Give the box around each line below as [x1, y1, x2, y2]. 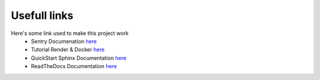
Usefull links [11, 9, 73, 22]
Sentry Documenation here [31, 37, 97, 44]
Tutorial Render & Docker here [31, 46, 105, 53]
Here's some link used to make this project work [11, 30, 129, 37]
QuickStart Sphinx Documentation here [31, 54, 127, 62]
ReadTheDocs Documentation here [31, 63, 117, 70]
